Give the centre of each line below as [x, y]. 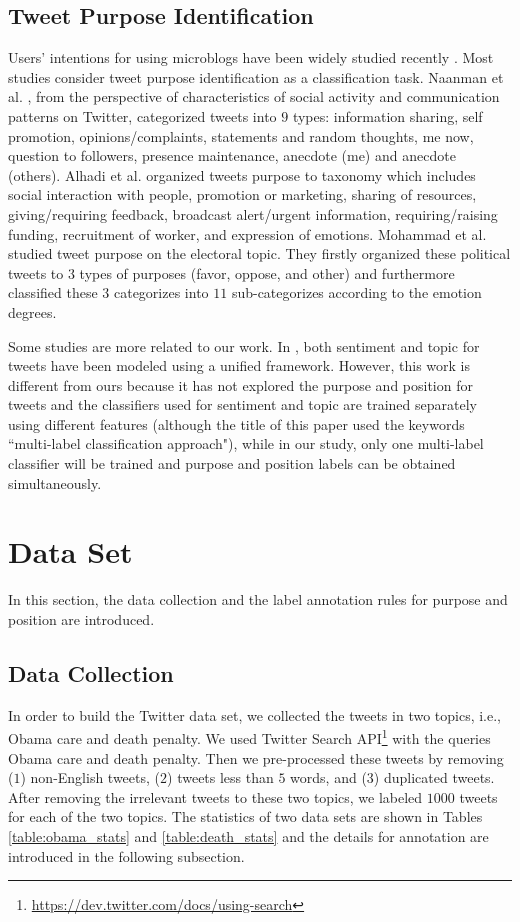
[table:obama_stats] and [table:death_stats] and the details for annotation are [248, 836]
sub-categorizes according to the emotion [356, 292]
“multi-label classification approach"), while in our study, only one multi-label [246, 443]
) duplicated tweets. [434, 777]
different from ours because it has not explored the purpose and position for [240, 384]
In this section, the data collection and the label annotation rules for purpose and [258, 599]
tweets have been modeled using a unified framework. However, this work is [239, 365]
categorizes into [161, 292]
